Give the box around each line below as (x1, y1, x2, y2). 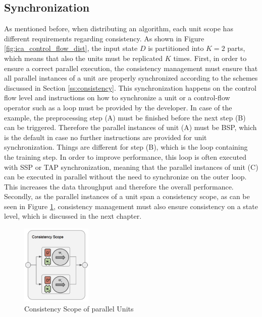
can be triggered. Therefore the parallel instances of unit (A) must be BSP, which (4, 122, 257, 133)
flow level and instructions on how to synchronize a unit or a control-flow (4, 92, 230, 103)
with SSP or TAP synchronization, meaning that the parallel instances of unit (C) (4, 161, 258, 172)
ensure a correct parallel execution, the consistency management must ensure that (4, 62, 258, 73)
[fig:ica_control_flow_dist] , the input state (4, 43, 138, 53)
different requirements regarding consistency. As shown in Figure (4, 33, 204, 43)
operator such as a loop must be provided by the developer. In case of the (4, 102, 232, 112)
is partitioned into (148, 43, 204, 53)
